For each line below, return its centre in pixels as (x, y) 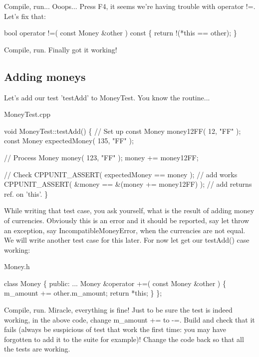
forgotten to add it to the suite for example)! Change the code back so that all (124, 339)
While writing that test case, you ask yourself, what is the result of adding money (129, 210)
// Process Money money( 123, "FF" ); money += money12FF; (101, 157)
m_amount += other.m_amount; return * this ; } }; (83, 293)
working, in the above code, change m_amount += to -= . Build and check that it (129, 319)
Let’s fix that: (25, 16)
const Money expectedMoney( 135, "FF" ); (69, 141)
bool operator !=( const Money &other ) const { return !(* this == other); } (121, 33)
